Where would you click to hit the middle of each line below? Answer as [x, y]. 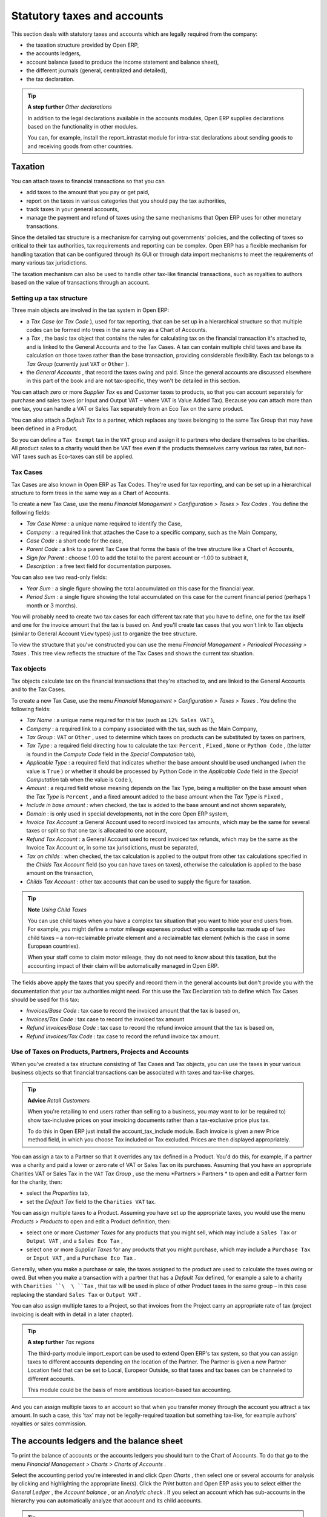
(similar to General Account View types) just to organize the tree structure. [104, 633]
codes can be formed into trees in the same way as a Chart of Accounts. [117, 329]
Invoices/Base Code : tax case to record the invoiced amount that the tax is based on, [133, 1011]
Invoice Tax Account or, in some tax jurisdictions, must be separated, [112, 848]
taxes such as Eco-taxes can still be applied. [78, 457]
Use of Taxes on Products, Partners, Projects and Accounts [100, 1052]
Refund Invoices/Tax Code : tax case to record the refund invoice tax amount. [123, 1036]
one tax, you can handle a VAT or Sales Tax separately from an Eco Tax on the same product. [127, 409]
